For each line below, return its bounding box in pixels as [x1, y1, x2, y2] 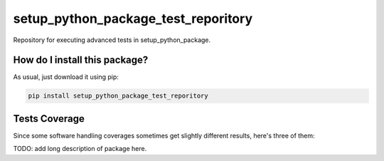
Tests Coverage [13, 113, 85, 125]
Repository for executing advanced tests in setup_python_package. [13, 36, 211, 44]
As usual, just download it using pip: [13, 73, 119, 81]
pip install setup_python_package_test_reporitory [28, 92, 209, 100]
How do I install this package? [13, 54, 149, 66]
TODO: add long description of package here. [13, 145, 147, 153]
